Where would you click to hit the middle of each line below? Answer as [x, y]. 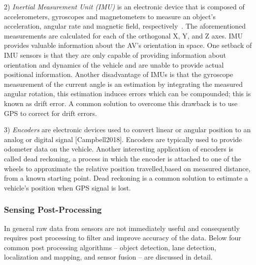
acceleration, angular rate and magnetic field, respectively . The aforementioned [125, 26]
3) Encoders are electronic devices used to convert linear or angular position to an [128, 130]
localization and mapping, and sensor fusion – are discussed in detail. [108, 257]
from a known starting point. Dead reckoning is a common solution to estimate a [126, 178]
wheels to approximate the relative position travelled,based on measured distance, [127, 168]
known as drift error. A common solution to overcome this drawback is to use [121, 103]
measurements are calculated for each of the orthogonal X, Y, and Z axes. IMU [123, 35]
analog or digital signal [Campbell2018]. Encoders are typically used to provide [123, 139]
